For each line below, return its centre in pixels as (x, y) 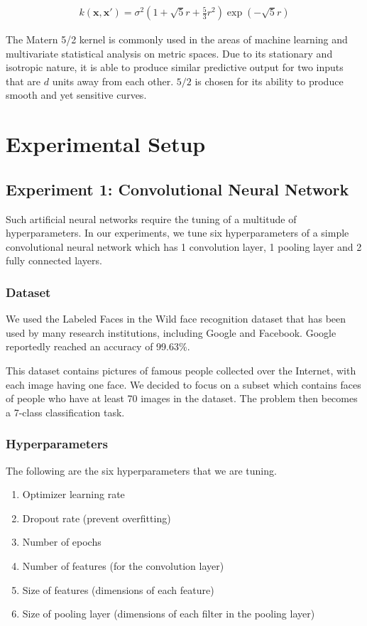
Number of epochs (62, 542)
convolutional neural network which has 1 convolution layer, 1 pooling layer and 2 (184, 246)
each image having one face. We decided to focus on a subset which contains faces (183, 384)
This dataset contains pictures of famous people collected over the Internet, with (181, 370)
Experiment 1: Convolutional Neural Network (177, 189)
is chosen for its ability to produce (269, 81)
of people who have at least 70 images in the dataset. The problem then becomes (182, 398)
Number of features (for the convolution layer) (123, 565)
